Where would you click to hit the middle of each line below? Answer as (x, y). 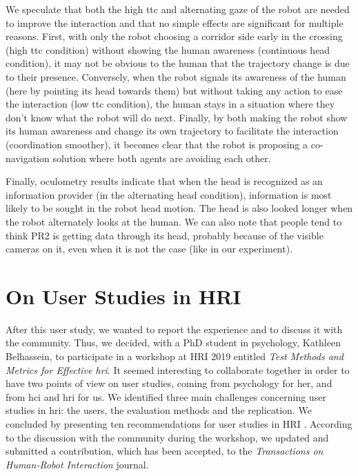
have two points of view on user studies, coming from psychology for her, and (169, 383)
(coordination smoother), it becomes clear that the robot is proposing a (157, 144)
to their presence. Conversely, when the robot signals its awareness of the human (176, 76)
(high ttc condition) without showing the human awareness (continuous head (168, 49)
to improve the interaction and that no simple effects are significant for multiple (175, 22)
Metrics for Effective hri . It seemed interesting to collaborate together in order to (178, 369)
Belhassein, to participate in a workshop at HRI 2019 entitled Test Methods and (175, 356)
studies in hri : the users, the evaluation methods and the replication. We (159, 410)
